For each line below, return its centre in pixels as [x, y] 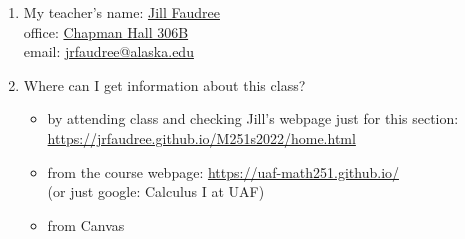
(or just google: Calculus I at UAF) [156, 191]
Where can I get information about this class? [164, 84]
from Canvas [86, 224]
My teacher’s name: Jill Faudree [121, 12]
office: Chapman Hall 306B [106, 31]
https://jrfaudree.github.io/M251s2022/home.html [201, 137]
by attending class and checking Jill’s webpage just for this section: [253, 118]
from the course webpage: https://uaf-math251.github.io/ [223, 171]
